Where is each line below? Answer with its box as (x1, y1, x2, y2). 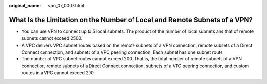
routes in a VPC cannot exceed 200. (21, 70, 95, 76)
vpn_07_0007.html (48, 3, 84, 8)
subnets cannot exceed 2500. (21, 35, 83, 41)
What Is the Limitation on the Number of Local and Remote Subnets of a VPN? (9, 15, 253, 24)
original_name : (9, 3, 41, 8)
